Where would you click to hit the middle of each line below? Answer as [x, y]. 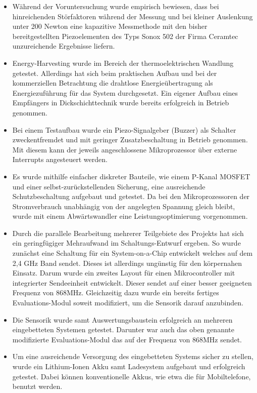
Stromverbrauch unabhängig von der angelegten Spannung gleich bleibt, [124, 206]
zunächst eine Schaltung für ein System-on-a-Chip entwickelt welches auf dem [133, 253]
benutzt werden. [37, 386]
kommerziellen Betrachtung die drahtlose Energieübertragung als [113, 83]
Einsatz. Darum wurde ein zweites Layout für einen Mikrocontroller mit [124, 273]
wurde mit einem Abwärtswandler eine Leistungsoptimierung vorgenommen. [130, 216]
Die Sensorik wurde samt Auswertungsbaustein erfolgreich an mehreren [122, 319]
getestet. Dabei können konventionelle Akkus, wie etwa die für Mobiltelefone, [132, 376]
